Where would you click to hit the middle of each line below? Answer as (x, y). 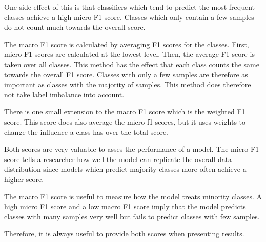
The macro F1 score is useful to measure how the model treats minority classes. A (133, 196)
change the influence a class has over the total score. (86, 132)
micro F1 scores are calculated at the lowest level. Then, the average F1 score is (129, 54)
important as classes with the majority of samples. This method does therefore (128, 84)
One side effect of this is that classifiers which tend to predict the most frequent (130, 7)
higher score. (24, 179)
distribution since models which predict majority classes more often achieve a (125, 169)
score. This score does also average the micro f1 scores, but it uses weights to (125, 121)
